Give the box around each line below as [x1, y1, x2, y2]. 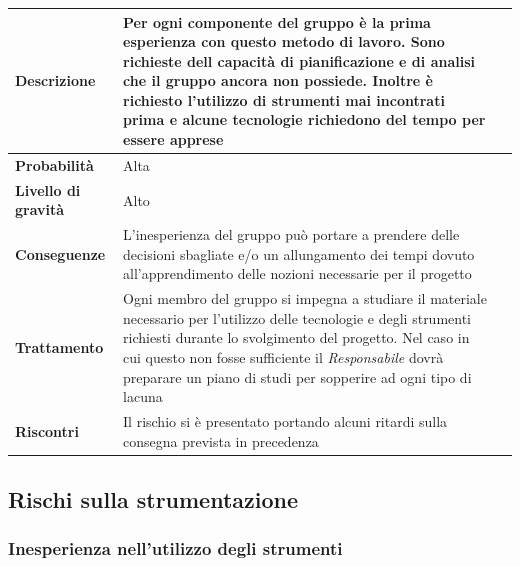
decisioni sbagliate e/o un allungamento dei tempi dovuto [123, 243, 475, 264]
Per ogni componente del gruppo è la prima [123, 11, 431, 32]
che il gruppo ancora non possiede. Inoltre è [123, 70, 433, 91]
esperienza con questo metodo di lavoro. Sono [123, 31, 445, 52]
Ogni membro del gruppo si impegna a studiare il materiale [123, 288, 487, 309]
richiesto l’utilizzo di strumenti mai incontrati [123, 89, 445, 110]
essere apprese [123, 129, 224, 150]
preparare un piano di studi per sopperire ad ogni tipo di [123, 366, 472, 387]
